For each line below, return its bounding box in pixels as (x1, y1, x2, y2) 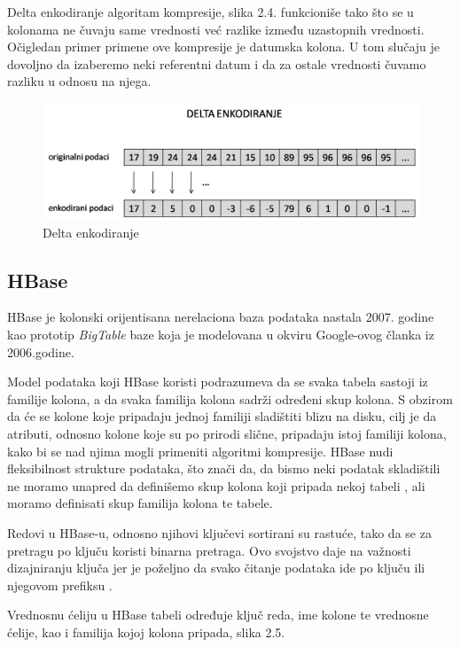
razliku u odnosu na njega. (7, 72, 152, 90)
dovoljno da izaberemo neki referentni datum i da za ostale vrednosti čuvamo (7, 54, 426, 73)
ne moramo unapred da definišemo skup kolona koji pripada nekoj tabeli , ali (7, 476, 425, 495)
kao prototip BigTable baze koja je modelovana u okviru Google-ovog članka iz (7, 325, 434, 344)
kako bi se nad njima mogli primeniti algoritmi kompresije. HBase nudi (7, 441, 394, 460)
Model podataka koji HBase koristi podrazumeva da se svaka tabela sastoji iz (7, 372, 428, 391)
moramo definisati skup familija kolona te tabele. (7, 494, 273, 512)
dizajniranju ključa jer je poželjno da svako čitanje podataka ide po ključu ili (7, 558, 425, 577)
